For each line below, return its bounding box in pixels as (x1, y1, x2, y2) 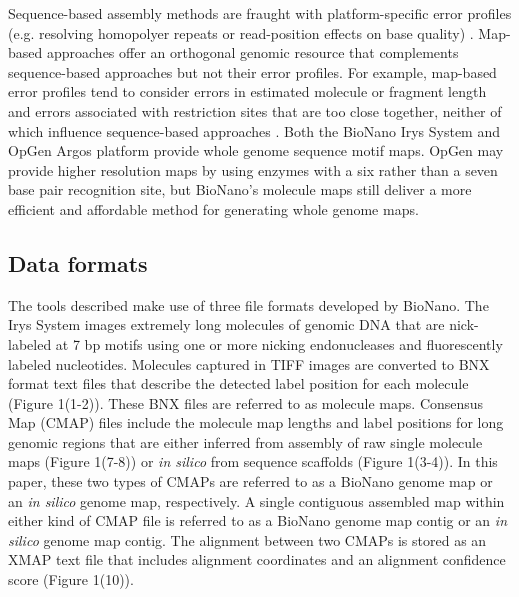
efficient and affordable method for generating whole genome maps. (8, 198, 419, 219)
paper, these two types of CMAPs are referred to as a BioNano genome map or (8, 471, 493, 492)
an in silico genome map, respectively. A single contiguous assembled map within (8, 490, 505, 511)
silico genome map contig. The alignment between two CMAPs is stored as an (8, 529, 487, 550)
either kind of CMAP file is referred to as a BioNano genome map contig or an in (8, 510, 507, 531)
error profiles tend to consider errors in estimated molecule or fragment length (8, 81, 487, 102)
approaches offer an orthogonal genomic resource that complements (46, 42, 459, 63)
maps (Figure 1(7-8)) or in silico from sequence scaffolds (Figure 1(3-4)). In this (8, 451, 498, 472)
